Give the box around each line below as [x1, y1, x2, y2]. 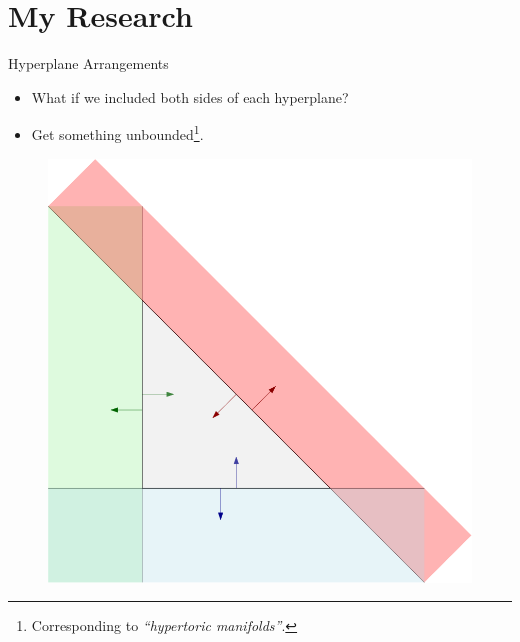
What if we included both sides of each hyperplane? [31, 86, 349, 107]
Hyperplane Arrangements [8, 53, 169, 74]
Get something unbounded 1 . [31, 121, 204, 144]
